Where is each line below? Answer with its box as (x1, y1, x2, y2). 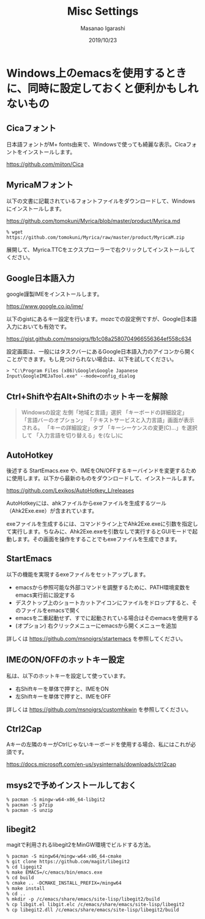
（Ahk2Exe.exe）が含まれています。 (6, 507, 98, 514)
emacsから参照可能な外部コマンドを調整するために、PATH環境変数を (15, 583, 191, 591)
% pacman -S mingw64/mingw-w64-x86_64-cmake (6, 853, 122, 860)
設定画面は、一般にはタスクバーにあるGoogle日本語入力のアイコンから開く (6, 348, 196, 355)
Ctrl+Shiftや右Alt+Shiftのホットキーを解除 (6, 391, 168, 402)
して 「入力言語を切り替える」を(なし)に (21, 432, 124, 439)
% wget (6, 229, 23, 235)
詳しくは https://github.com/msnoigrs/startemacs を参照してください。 (6, 635, 187, 642)
